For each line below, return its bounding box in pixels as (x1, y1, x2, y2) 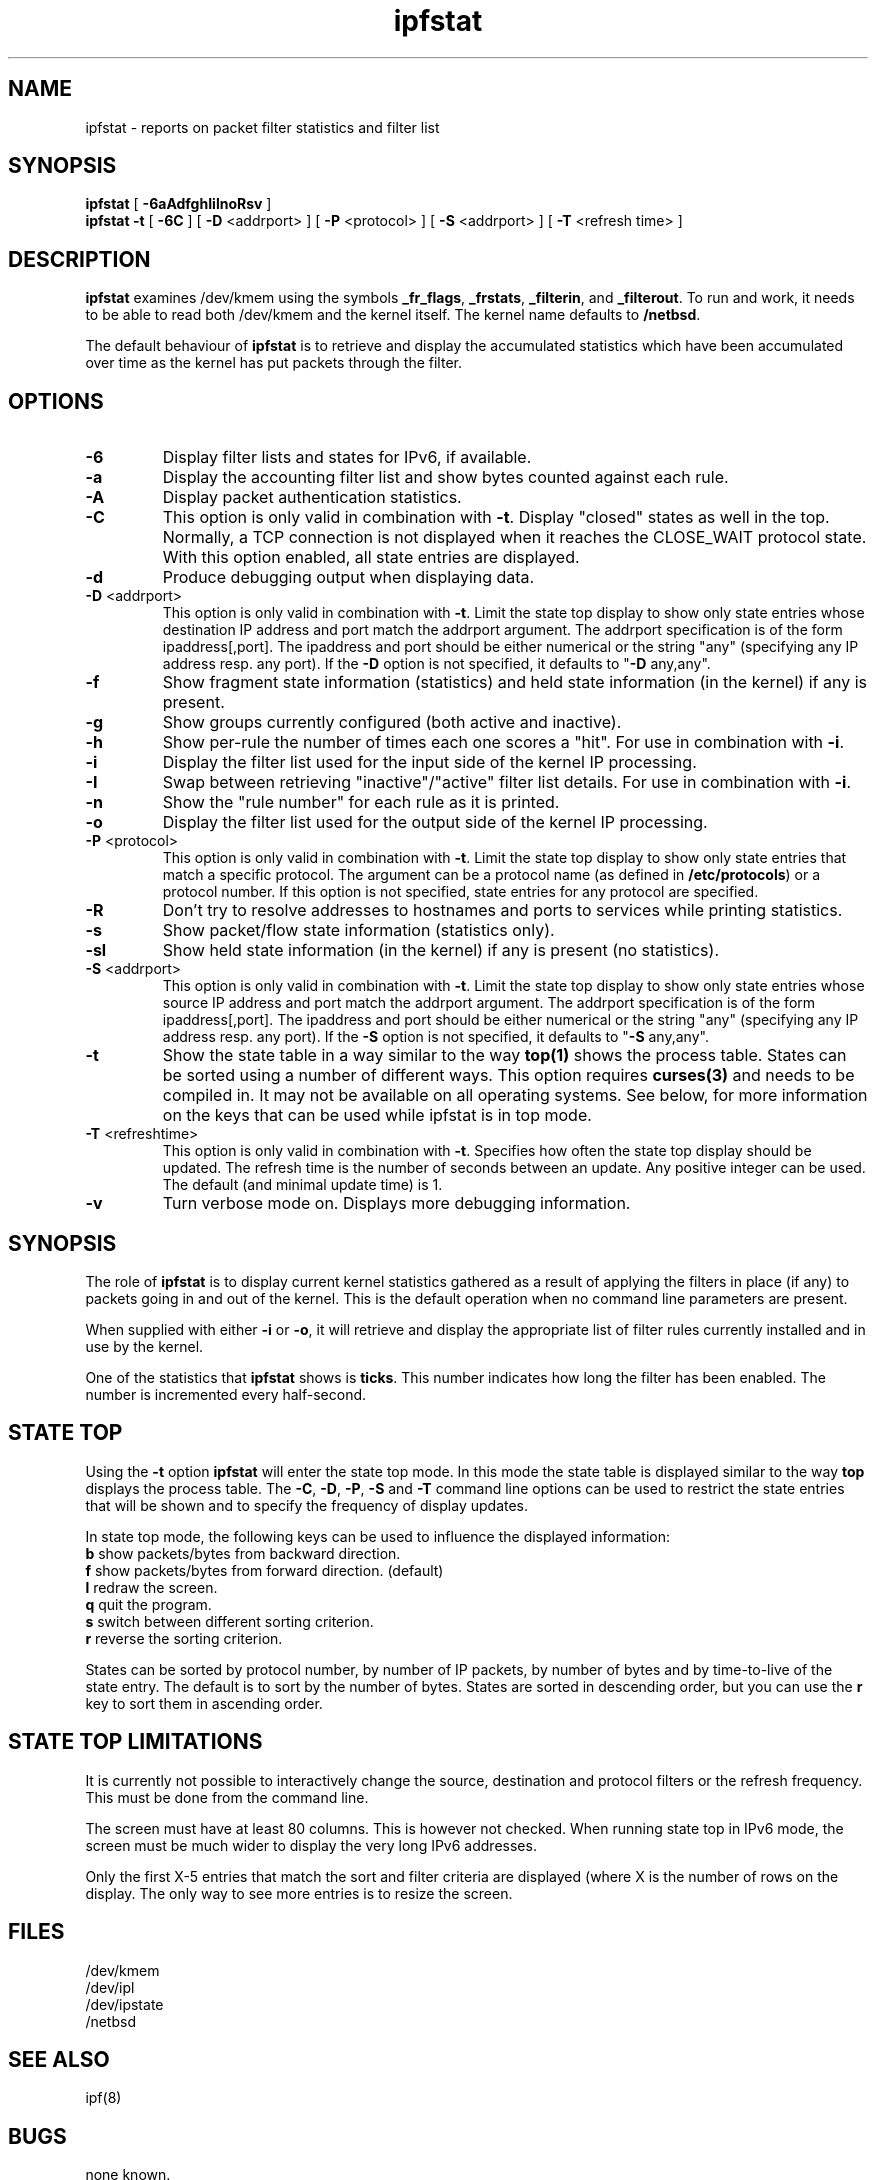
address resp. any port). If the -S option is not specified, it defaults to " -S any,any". (162, 1028, 709, 1046)
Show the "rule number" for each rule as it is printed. (162, 792, 560, 813)
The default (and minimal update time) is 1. (162, 1176, 443, 1194)
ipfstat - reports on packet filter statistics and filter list (85, 118, 440, 136)
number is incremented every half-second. (85, 1385, 367, 1403)
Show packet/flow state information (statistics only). (162, 920, 555, 941)
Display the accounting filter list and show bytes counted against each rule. (162, 467, 729, 488)
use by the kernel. (85, 1337, 204, 1355)
